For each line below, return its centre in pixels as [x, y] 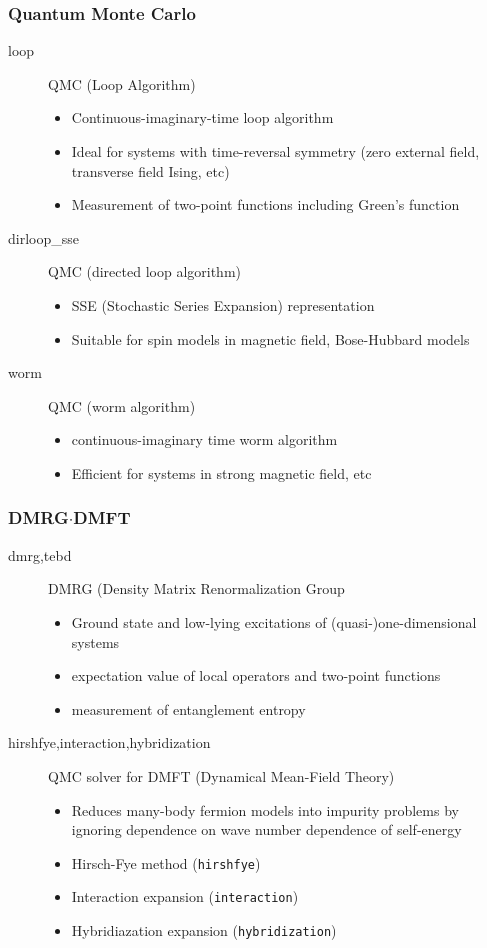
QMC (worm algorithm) [122, 405]
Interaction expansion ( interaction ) [185, 896]
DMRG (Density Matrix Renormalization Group [196, 588]
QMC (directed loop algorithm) [144, 271]
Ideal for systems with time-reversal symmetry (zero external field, [275, 151]
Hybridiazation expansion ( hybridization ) [204, 930]
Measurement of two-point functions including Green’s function [265, 204]
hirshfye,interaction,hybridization [109, 742]
